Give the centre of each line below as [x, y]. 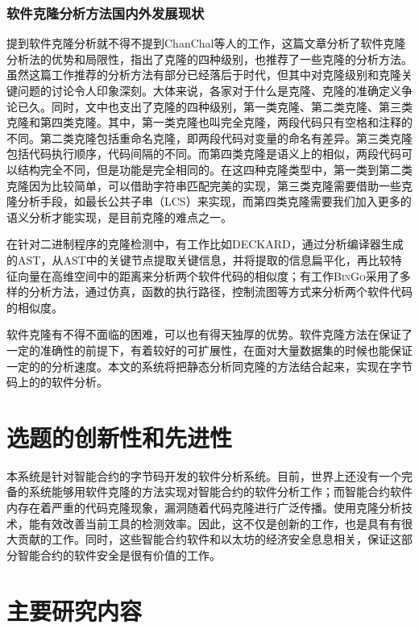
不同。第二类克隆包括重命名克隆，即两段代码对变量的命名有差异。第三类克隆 [209, 137]
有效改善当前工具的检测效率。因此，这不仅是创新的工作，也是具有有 [220, 523]
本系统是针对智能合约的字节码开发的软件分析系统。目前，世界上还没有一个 [204, 475]
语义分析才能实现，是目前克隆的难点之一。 [119, 217]
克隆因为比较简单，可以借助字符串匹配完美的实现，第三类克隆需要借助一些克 [209, 185]
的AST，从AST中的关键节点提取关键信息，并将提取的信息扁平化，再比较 [199, 259]
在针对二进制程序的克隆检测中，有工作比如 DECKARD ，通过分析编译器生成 [205, 244]
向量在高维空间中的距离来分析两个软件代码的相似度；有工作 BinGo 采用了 [208, 275]
